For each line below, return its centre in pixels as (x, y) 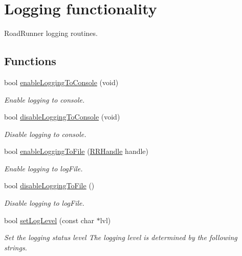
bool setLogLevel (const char (49, 220)
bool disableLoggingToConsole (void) (62, 117)
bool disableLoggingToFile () (49, 185)
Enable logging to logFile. (43, 168)
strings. (16, 247)
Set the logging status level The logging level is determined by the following (121, 237)
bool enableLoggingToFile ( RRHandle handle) (76, 151)
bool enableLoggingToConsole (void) (61, 82)
